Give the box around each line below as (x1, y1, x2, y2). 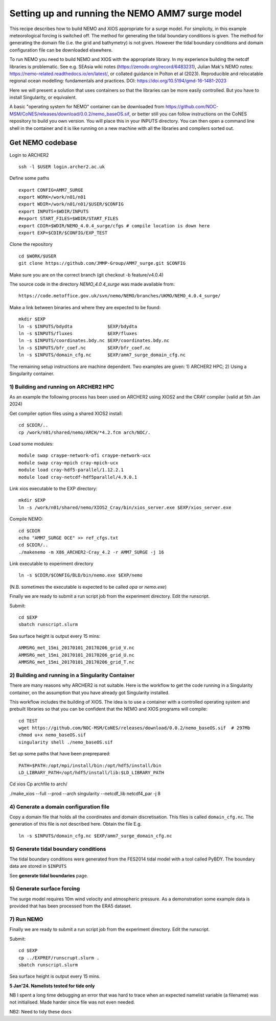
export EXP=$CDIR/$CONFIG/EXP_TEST (18, 230, 108, 236)
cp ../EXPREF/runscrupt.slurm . (18, 955, 100, 961)
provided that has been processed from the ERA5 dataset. (9, 903, 132, 909)
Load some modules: (9, 441, 54, 447)
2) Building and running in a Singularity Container (9, 671, 135, 679)
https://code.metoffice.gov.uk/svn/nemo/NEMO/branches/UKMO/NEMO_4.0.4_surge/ (18, 293, 221, 299)
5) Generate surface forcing (9, 885, 80, 892)
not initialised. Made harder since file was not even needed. (9, 999, 135, 1005)
